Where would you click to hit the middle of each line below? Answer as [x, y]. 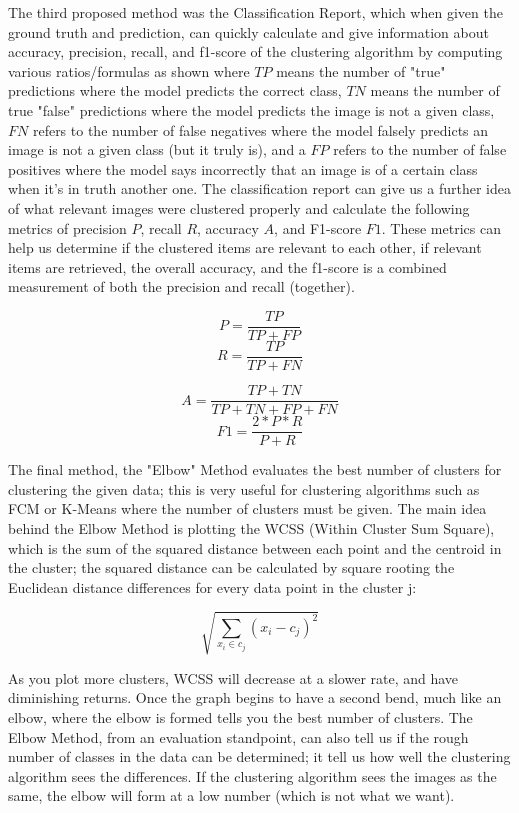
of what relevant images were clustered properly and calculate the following [239, 207]
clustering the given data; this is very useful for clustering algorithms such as [244, 488]
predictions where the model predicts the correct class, [175, 90]
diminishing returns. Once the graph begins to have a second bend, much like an [255, 697]
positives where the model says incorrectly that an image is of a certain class [243, 168]
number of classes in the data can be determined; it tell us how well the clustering [259, 756]
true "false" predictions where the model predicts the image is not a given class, [251, 109]
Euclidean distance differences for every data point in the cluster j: [212, 586]
